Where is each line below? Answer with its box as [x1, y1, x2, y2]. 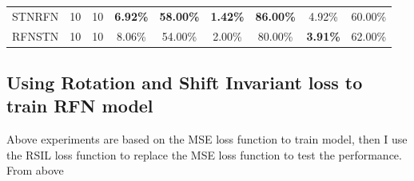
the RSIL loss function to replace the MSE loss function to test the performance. [6, 146, 402, 163]
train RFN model [6, 93, 153, 118]
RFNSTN [12, 27, 59, 44]
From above [6, 162, 64, 179]
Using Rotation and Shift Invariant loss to [6, 70, 363, 95]
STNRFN [12, 7, 59, 24]
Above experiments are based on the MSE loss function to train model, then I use [6, 131, 408, 148]
